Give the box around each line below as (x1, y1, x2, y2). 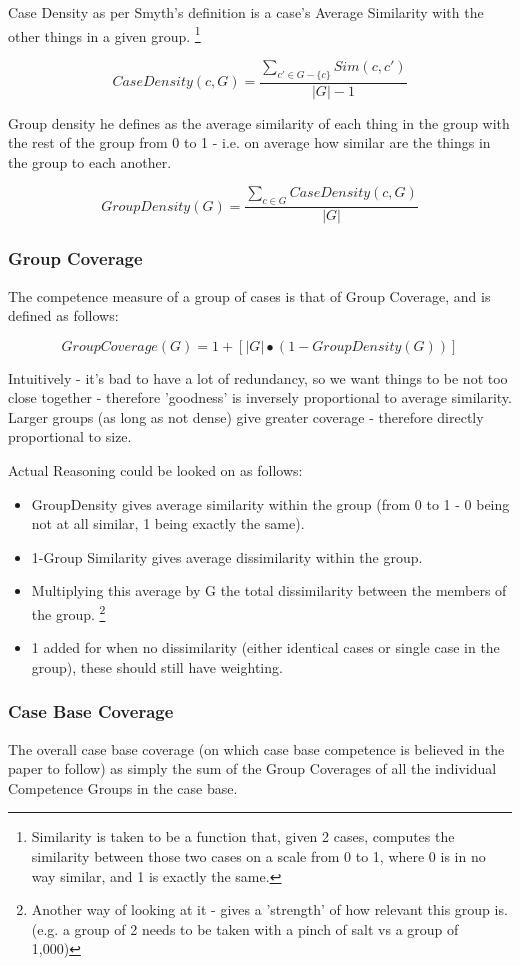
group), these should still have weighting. (31, 656, 283, 677)
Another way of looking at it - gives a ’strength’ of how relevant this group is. (31, 899, 508, 920)
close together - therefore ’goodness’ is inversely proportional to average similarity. (8, 387, 512, 408)
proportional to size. (8, 426, 132, 447)
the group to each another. (8, 151, 172, 172)
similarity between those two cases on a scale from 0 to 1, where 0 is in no (31, 846, 486, 867)
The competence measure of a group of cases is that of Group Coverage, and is (8, 285, 491, 306)
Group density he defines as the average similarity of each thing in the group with (8, 112, 510, 133)
